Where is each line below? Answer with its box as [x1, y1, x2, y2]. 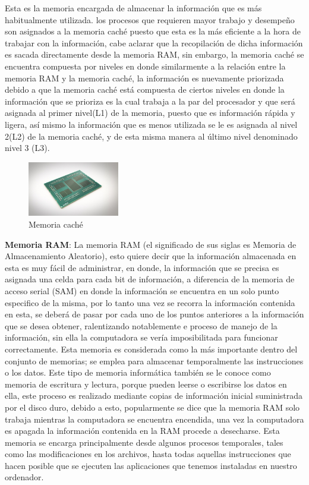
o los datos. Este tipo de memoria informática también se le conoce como [5, 366, 271, 379]
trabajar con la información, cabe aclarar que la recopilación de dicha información [5, 36, 303, 49]
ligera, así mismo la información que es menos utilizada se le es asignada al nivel [5, 118, 298, 130]
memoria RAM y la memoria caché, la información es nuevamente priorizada [5, 71, 284, 84]
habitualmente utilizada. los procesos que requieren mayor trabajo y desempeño [5, 13, 295, 26]
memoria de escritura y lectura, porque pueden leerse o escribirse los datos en [5, 377, 287, 390]
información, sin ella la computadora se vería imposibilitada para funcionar [5, 331, 278, 344]
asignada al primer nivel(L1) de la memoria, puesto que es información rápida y [5, 106, 295, 119]
